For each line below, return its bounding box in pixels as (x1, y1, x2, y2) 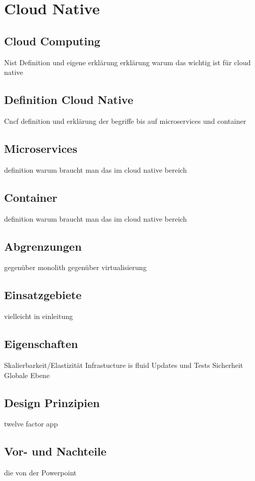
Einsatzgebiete (4, 287, 82, 303)
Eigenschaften (4, 336, 78, 352)
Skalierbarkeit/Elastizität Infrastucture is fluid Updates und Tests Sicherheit (4, 359, 243, 370)
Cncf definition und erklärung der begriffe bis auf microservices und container (4, 115, 246, 126)
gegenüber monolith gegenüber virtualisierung (4, 262, 147, 273)
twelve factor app (4, 418, 58, 429)
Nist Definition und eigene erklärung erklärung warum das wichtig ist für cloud (4, 57, 251, 67)
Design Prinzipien (4, 394, 100, 410)
